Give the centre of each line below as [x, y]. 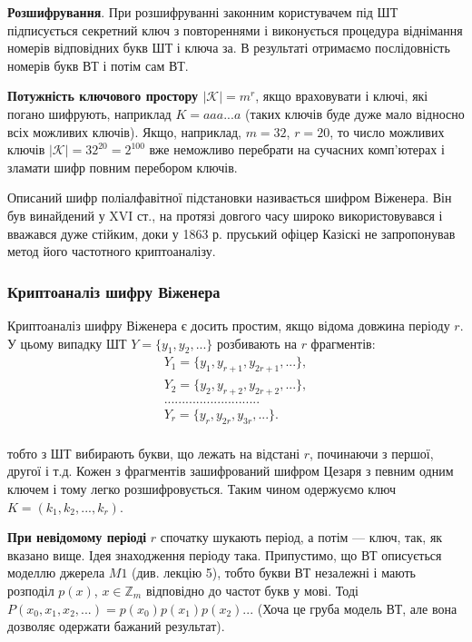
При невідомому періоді [77, 537]
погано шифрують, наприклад [89, 113]
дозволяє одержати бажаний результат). [116, 626]
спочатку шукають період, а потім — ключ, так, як [301, 537]
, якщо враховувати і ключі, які [342, 96]
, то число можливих [387, 131]
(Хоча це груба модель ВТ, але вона [357, 608]
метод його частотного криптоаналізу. [112, 251]
